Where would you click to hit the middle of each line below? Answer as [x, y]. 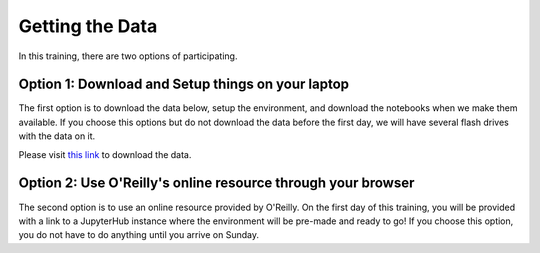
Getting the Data [88, 26]
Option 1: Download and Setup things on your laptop [184, 84]
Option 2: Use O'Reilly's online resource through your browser [216, 183]
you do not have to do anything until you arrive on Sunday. [139, 235]
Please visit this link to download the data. [105, 154]
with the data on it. [57, 136]
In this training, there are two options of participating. [128, 56]
